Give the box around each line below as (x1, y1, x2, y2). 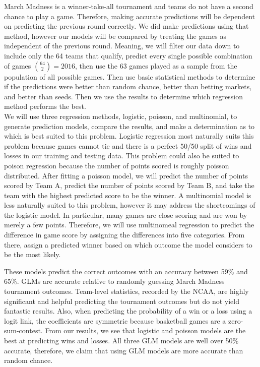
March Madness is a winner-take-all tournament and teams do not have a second (4, 1, 253, 11)
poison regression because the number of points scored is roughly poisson (4, 160, 229, 170)
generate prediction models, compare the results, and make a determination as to (4, 120, 255, 131)
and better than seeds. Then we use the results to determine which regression (4, 91, 243, 101)
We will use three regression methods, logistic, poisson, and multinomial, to (4, 110, 237, 121)
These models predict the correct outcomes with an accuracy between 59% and (4, 266, 248, 276)
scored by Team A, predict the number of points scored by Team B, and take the (4, 180, 254, 191)
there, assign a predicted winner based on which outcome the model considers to (4, 239, 252, 250)
